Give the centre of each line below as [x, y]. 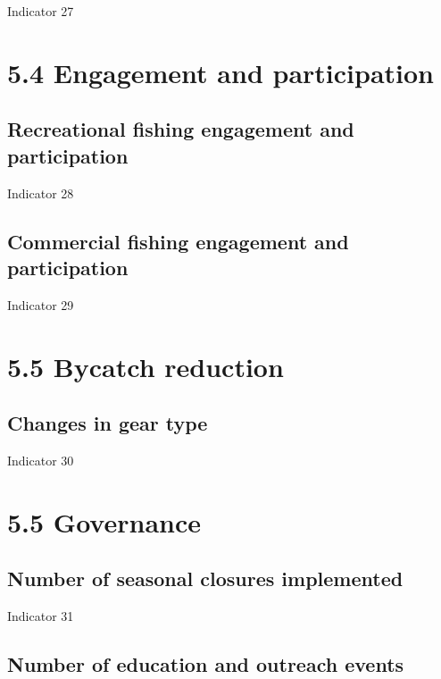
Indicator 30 [41, 460]
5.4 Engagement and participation [220, 72]
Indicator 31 [41, 616]
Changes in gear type [108, 423]
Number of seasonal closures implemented [205, 578]
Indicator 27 [41, 11]
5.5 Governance [104, 521]
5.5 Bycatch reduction [146, 366]
